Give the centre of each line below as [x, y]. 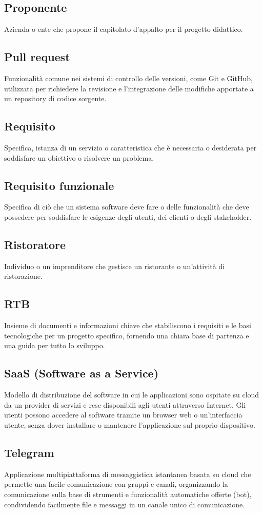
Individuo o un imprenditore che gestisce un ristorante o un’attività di [115, 266]
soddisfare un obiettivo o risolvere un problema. [79, 157]
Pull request [37, 57]
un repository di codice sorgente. [55, 98]
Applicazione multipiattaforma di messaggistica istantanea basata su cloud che [128, 474]
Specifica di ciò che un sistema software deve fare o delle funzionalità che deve [127, 207]
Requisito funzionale [59, 185]
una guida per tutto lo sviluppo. [55, 345]
